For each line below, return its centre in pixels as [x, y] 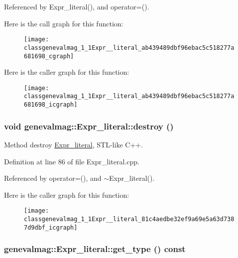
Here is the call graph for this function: [64, 23]
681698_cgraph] [49, 56]
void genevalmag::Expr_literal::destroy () [89, 126]
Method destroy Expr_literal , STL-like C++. [74, 144]
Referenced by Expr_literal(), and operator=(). [77, 6]
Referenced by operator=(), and [53, 178]
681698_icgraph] [51, 105]
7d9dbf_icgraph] [51, 227]
